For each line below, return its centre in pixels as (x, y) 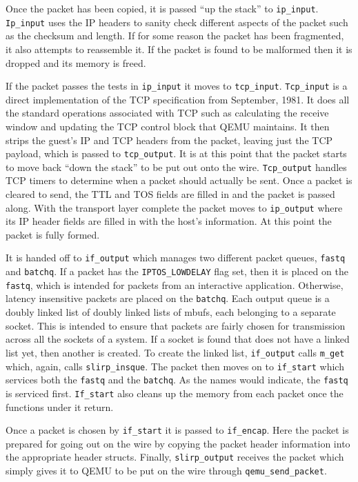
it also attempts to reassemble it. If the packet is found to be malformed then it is (179, 49)
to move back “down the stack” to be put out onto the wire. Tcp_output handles (176, 167)
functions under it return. (60, 406)
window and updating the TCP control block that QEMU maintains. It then (168, 126)
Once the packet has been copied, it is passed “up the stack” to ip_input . (162, 8)
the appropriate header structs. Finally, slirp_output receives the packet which (175, 457)
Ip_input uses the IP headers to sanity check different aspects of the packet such (177, 22)
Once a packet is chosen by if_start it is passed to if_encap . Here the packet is (177, 430)
